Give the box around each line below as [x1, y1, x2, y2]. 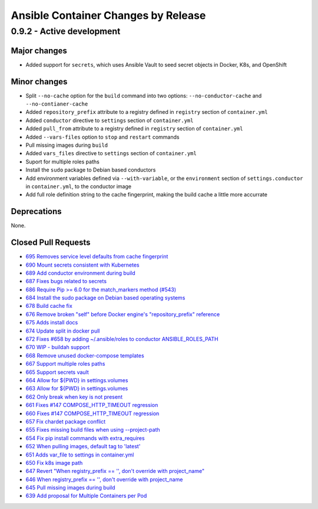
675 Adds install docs [25, 319, 78, 326]
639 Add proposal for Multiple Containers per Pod [25, 492, 147, 500]
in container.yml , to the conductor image [25, 183, 132, 190]
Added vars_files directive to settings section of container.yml [25, 150, 197, 157]
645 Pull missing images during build [25, 484, 115, 491]
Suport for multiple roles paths [25, 158, 100, 165]
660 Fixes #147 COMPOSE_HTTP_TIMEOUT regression [25, 410, 160, 417]
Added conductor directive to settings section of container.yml [25, 117, 194, 124]
